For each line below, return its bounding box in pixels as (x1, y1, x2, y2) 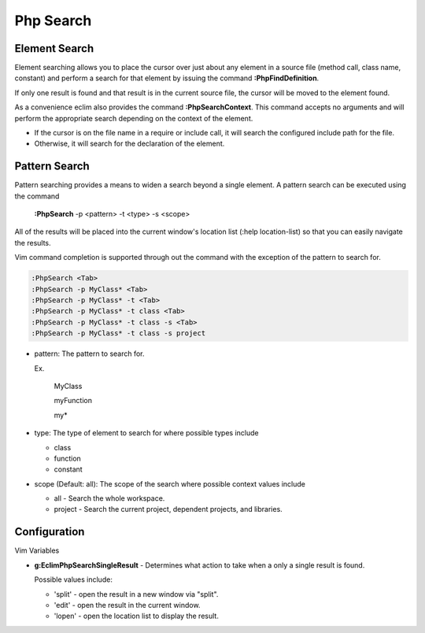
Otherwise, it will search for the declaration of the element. (34, 139, 225, 149)
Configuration (14, 525, 85, 539)
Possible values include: (34, 575, 113, 584)
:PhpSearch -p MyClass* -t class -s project (31, 329, 206, 338)
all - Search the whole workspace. (54, 494, 165, 503)
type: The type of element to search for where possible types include (34, 428, 259, 438)
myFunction (54, 396, 92, 405)
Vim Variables (14, 546, 60, 555)
